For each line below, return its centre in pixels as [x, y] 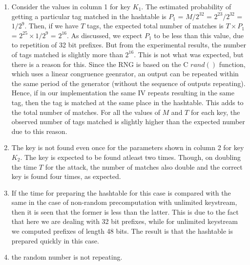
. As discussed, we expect [104, 35]
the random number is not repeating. [67, 257]
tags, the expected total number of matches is [155, 26]
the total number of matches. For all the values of [86, 112]
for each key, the [215, 112]
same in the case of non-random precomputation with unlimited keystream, [124, 202]
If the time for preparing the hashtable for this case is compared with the [121, 192]
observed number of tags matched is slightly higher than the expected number [128, 121]
